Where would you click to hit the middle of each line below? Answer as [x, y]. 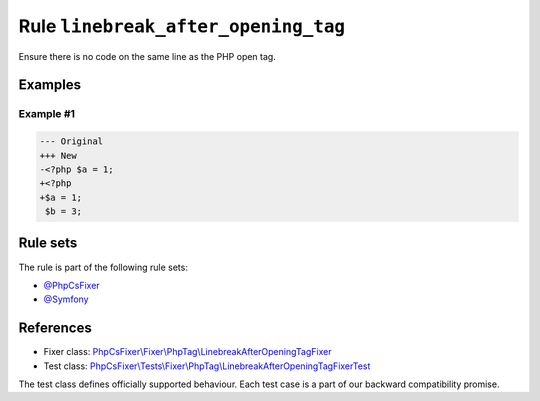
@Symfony [66, 299]
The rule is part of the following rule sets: [103, 267]
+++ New [58, 155]
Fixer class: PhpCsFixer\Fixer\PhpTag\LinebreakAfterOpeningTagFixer [187, 352]
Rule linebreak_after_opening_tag [181, 26]
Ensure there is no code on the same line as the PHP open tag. [147, 56]
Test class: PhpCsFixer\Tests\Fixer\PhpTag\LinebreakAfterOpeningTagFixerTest [207, 366]
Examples [50, 85]
